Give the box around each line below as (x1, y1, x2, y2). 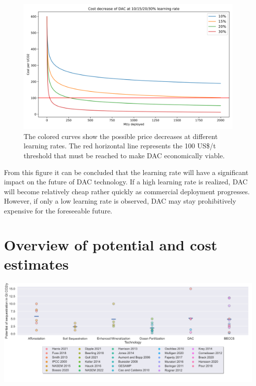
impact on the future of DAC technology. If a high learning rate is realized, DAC (4, 176, 248, 187)
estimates (4, 253, 69, 274)
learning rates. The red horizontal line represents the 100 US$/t (24, 140, 216, 151)
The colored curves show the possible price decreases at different (24, 131, 218, 141)
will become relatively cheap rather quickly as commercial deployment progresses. (4, 186, 250, 196)
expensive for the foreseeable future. (4, 205, 112, 215)
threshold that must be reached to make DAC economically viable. (24, 150, 225, 161)
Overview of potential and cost (4, 234, 218, 254)
